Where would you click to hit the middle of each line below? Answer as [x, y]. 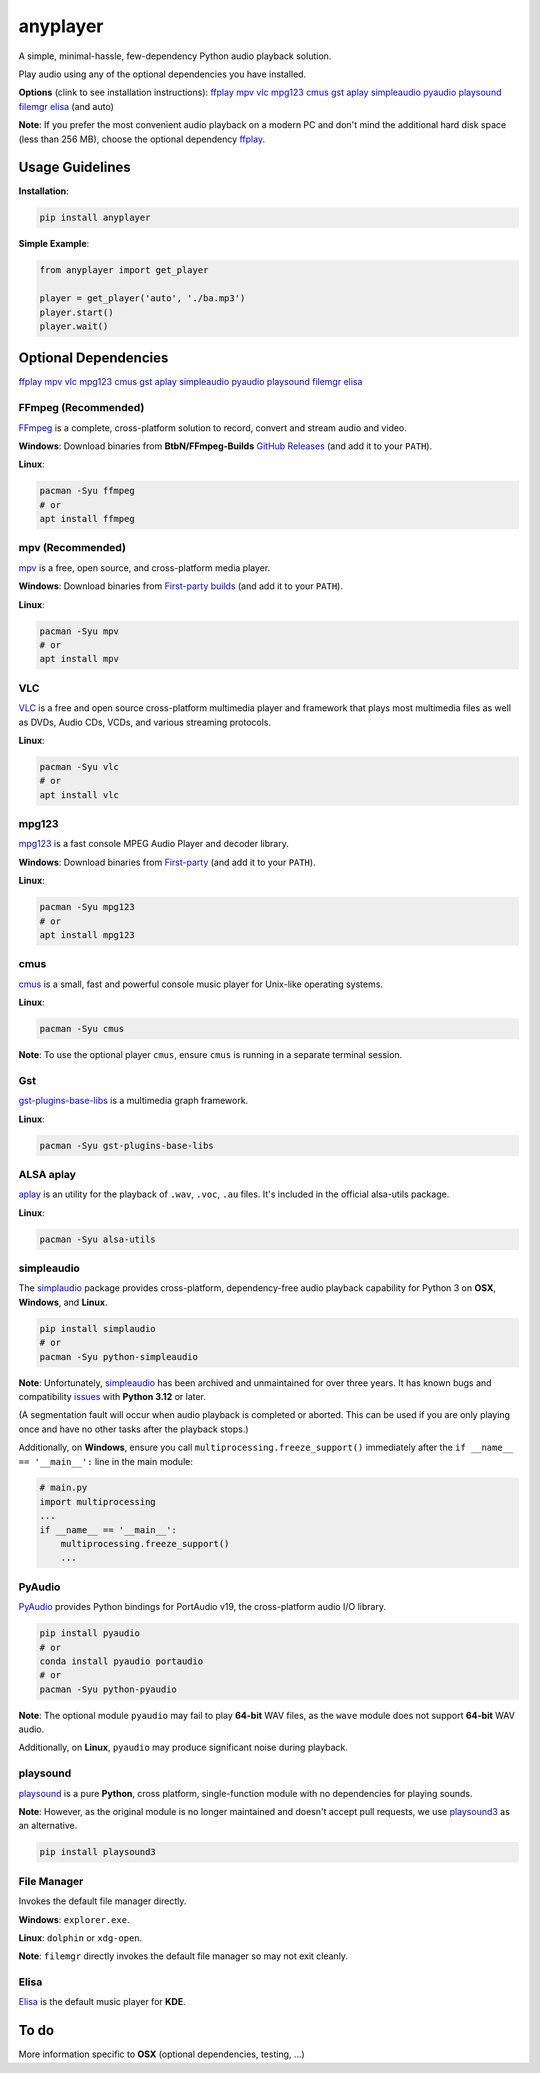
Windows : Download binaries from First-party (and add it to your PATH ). [167, 862]
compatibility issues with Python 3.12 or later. [112, 1396]
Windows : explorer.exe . [74, 1919]
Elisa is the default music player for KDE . [102, 2002]
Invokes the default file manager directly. [102, 1901]
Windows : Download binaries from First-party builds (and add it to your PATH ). [181, 586]
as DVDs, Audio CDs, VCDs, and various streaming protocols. [145, 722]
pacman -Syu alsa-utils [98, 1239]
